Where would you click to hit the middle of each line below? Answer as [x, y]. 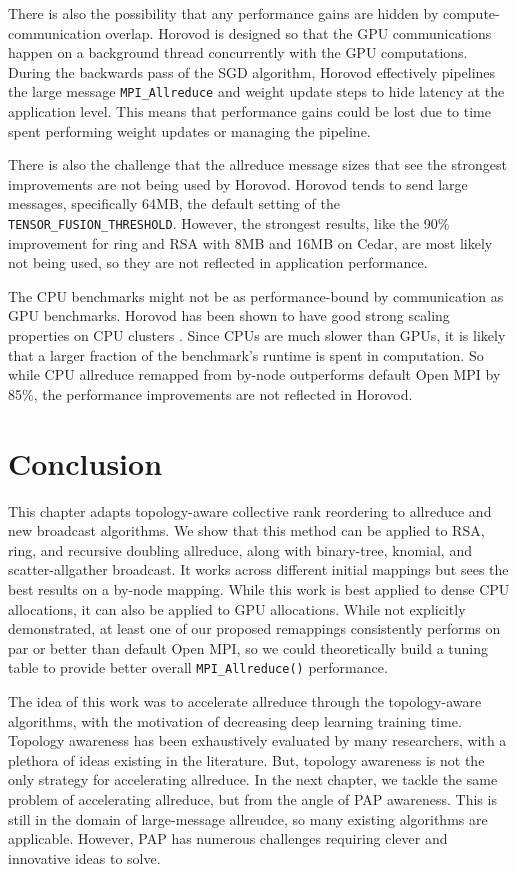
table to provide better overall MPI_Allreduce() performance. [198, 667]
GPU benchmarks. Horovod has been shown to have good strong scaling [229, 315]
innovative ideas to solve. [84, 857]
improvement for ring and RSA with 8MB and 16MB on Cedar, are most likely [250, 242]
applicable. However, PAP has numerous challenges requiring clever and [228, 838]
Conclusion [85, 462]
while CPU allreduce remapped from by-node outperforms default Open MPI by [254, 374]
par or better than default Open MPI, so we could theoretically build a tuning [248, 647]
